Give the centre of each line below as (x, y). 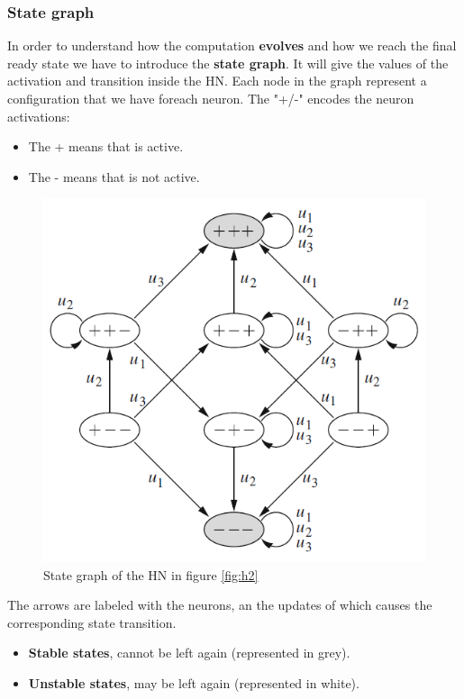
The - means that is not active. (114, 176)
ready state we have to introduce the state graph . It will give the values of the (228, 63)
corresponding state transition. (92, 622)
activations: (39, 116)
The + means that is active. (106, 146)
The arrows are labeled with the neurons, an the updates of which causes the (220, 605)
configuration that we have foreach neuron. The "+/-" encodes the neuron (211, 98)
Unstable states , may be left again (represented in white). (194, 682)
